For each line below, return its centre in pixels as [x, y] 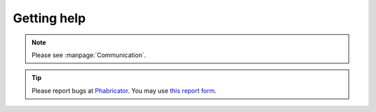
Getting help [49, 18]
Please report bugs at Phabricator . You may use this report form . [124, 90]
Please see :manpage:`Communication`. [89, 55]
